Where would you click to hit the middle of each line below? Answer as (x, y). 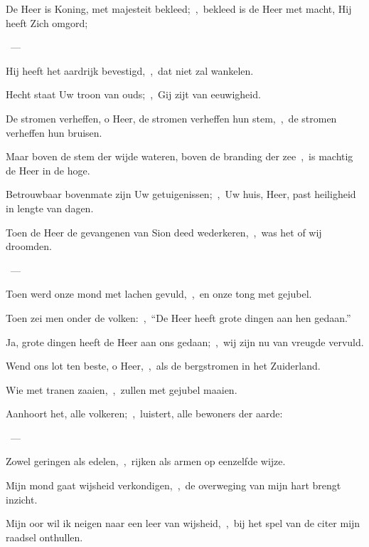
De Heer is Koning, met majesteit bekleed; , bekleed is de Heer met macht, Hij (179, 9)
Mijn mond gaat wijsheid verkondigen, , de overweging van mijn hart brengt (173, 485)
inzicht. (22, 499)
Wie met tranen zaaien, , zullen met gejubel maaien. (122, 389)
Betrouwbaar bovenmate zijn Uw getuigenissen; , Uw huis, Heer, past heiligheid (181, 194)
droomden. (29, 246)
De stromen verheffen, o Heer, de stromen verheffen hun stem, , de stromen (171, 118)
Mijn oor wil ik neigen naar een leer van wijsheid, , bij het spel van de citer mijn (183, 523)
